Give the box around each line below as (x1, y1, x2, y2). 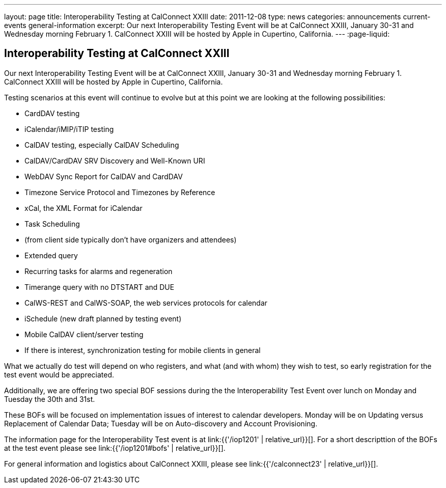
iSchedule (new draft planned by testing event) (24, 314, 182, 323)
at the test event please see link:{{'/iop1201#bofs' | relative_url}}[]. (4, 443, 226, 452)
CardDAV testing (24, 109, 80, 118)
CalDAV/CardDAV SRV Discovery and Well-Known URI (24, 156, 205, 165)
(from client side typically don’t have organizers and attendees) (24, 235, 237, 244)
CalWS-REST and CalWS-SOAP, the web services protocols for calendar (24, 298, 268, 307)
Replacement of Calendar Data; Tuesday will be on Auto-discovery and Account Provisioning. (4, 419, 318, 428)
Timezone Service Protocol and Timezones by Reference (24, 187, 215, 197)
